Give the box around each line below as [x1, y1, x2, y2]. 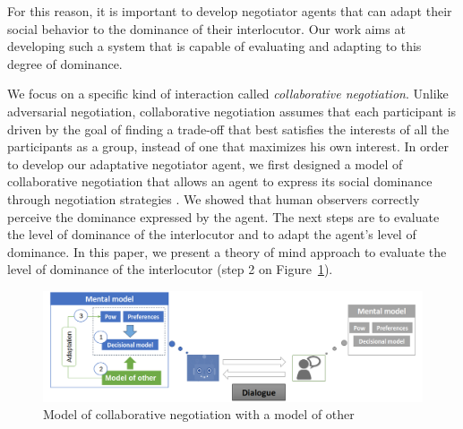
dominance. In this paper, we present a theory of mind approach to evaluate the [7, 242, 447, 261]
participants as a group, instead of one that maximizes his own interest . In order [7, 137, 449, 156]
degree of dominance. [7, 54, 123, 73]
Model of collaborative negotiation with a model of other [43, 405, 355, 424]
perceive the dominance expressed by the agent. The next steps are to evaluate [7, 207, 440, 226]
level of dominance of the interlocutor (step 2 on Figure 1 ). [7, 260, 333, 279]
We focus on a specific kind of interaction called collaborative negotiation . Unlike [7, 84, 449, 103]
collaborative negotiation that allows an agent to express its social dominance [7, 172, 433, 191]
